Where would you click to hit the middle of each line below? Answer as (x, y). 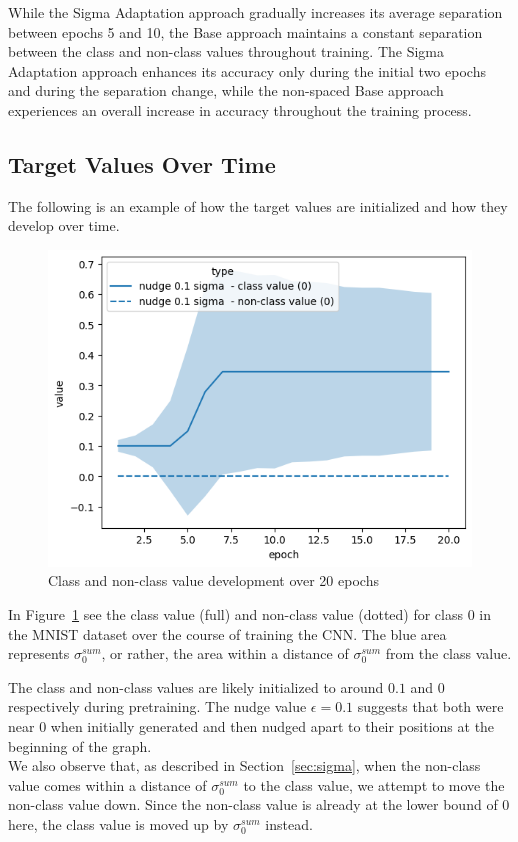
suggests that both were (430, 706)
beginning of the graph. (80, 745)
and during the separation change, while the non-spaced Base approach (226, 90)
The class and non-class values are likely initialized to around (196, 686)
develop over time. (64, 225)
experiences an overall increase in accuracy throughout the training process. (240, 109)
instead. (289, 823)
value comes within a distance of (107, 784)
